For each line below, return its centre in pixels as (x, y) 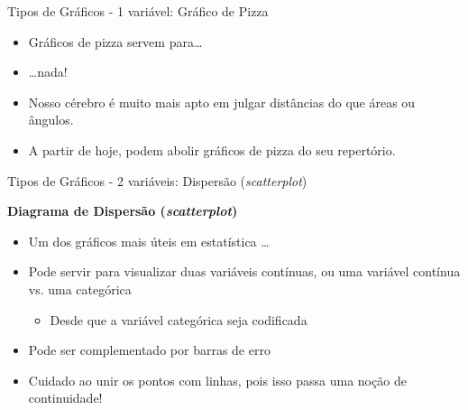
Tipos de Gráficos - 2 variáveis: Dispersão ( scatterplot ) (157, 180)
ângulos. (51, 120)
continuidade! (65, 398)
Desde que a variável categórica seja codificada (179, 319)
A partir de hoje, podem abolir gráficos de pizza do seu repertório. (212, 149)
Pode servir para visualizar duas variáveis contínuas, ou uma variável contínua (244, 271)
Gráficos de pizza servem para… (115, 41)
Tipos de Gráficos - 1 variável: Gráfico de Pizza (138, 11)
